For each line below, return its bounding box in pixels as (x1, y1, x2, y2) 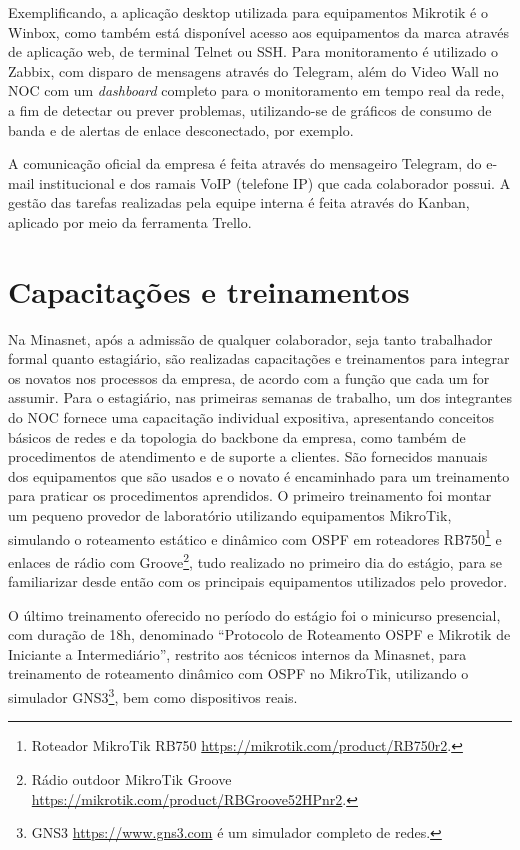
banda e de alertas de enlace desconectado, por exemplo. (8, 119, 354, 140)
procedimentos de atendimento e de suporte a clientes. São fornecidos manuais (8, 446, 488, 467)
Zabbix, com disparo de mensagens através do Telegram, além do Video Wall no (8, 60, 499, 81)
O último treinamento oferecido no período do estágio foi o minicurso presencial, (8, 604, 501, 625)
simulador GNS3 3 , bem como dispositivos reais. (8, 684, 298, 707)
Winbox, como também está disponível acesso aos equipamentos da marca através (8, 21, 510, 42)
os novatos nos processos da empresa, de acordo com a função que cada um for (8, 367, 490, 388)
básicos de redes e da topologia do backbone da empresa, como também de (8, 426, 466, 447)
